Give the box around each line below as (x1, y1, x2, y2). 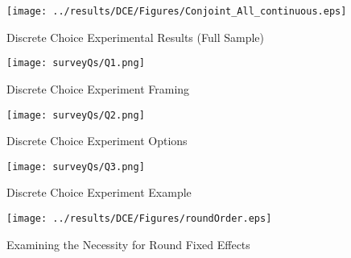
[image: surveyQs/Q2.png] (6, 109, 145, 121)
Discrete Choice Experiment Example (6, 184, 192, 201)
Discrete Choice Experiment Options (6, 132, 188, 149)
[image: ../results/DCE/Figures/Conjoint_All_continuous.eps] (6, 6, 347, 17)
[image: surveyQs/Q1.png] (6, 57, 145, 69)
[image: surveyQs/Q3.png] (6, 160, 145, 173)
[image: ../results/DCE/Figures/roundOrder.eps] (6, 213, 272, 224)
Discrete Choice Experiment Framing (6, 80, 190, 97)
